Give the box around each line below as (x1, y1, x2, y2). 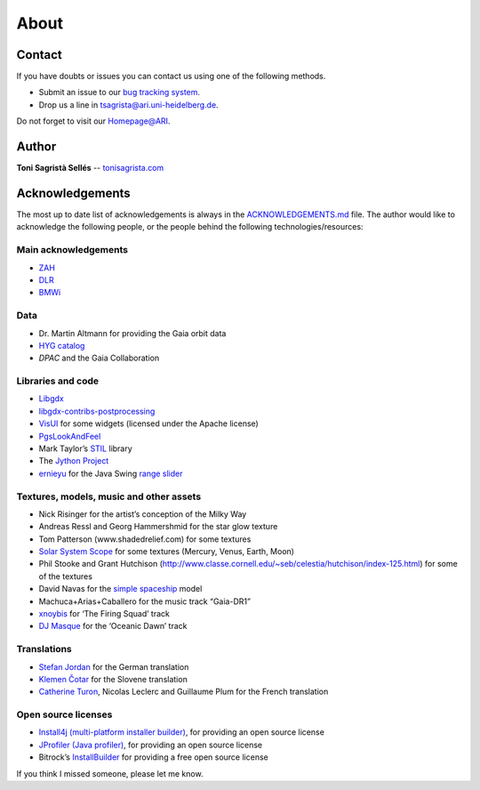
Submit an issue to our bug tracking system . (38, 87, 200, 98)
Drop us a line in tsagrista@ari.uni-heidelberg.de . (38, 99, 219, 110)
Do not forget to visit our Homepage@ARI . (16, 116, 171, 126)
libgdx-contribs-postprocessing (38, 406, 156, 416)
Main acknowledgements (16, 244, 129, 256)
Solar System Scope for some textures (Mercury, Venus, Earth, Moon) (38, 546, 295, 557)
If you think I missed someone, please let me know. (16, 768, 204, 778)
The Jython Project (38, 455, 109, 466)
